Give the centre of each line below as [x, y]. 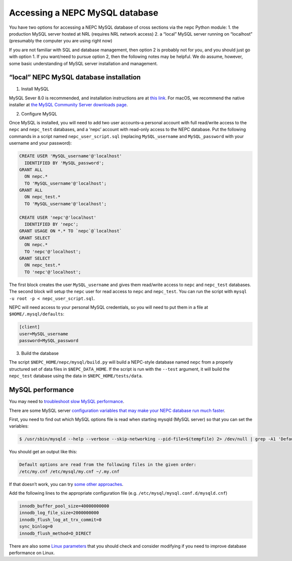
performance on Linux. [32, 553]
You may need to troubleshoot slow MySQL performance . [66, 402]
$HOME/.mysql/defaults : [37, 314]
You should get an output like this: [43, 452]
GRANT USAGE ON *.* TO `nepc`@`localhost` [71, 231]
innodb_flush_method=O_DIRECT [55, 533]
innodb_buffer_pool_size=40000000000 [64, 506]
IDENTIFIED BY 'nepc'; [52, 224]
